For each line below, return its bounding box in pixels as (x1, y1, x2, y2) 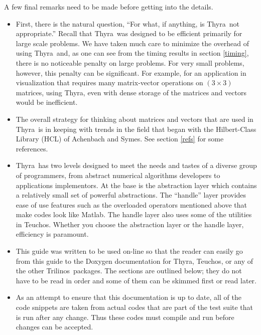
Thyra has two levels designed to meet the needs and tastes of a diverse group (16, 160, 257, 171)
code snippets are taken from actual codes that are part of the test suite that (16, 302, 253, 312)
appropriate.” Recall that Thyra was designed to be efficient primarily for (16, 28, 242, 39)
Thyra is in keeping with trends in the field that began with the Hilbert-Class (16, 123, 256, 134)
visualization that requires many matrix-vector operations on (16, 77, 203, 88)
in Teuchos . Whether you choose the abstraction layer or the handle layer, (16, 219, 244, 229)
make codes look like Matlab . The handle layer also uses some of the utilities (16, 209, 252, 220)
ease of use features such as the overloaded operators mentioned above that (16, 199, 247, 210)
